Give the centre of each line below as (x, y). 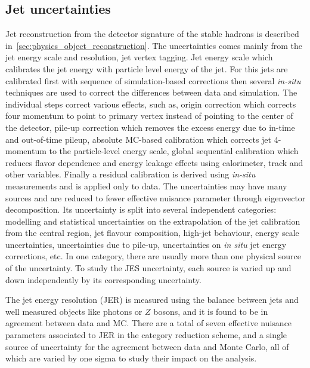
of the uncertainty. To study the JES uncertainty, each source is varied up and (148, 268)
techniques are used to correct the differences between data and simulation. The (151, 92)
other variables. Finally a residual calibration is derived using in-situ (131, 174)
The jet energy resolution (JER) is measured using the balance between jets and (152, 300)
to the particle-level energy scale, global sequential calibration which (174, 151)
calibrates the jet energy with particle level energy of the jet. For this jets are (147, 68)
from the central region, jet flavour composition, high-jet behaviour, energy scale (152, 233)
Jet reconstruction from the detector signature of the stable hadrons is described (152, 34)
